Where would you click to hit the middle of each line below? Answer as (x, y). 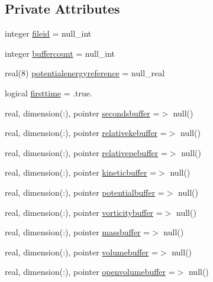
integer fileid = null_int (48, 33)
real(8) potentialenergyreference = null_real (85, 73)
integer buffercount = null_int (60, 53)
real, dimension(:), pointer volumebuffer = (81, 252)
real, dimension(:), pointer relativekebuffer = (86, 133)
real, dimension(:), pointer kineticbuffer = (81, 172)
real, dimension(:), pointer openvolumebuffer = (90, 272)
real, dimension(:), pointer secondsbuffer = (82, 113)
